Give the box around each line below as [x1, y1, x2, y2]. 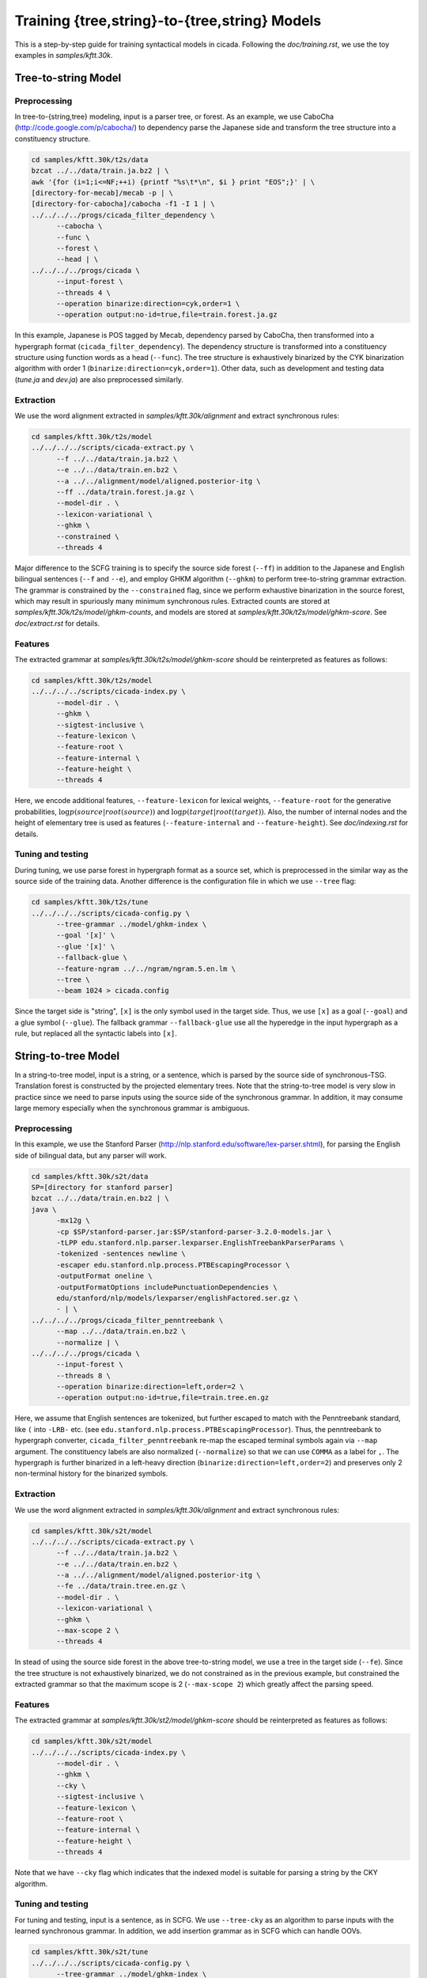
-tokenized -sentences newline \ [56, 1249, 186, 1258]
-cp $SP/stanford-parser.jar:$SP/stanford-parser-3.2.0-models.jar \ [56, 1227, 332, 1236]
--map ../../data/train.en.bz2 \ [56, 1327, 186, 1336]
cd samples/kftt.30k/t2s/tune [31, 898, 149, 907]
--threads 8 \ [56, 1371, 111, 1380]
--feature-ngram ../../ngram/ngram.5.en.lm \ [56, 964, 236, 973]
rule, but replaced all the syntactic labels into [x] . [14, 1029, 178, 1038]
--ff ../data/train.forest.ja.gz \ [56, 487, 195, 496]
